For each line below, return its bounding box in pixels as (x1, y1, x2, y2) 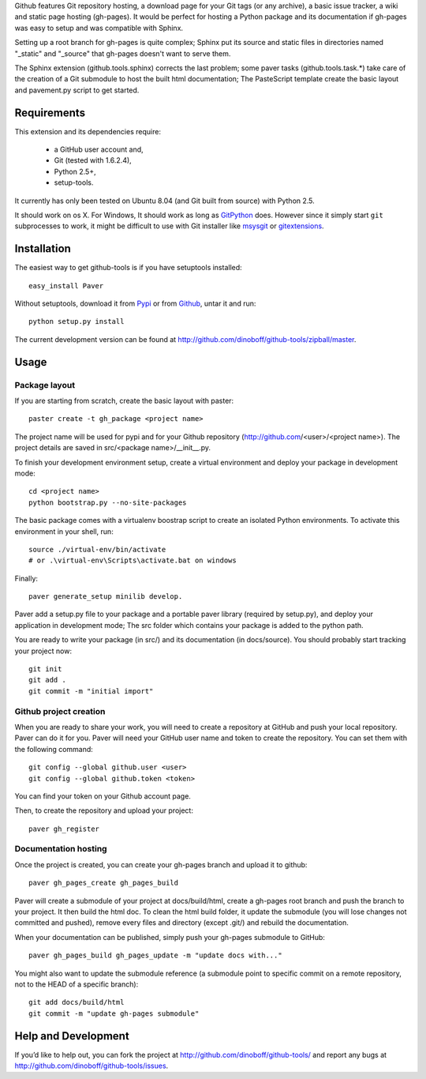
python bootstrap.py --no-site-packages (28, 498, 187, 507)
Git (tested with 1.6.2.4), (54, 156, 132, 165)
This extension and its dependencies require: (14, 126, 162, 136)
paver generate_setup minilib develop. (28, 592, 183, 601)
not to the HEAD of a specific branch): (14, 979, 139, 989)
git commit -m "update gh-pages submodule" (28, 1009, 200, 1018)
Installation (14, 242, 71, 256)
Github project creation (14, 705, 106, 716)
